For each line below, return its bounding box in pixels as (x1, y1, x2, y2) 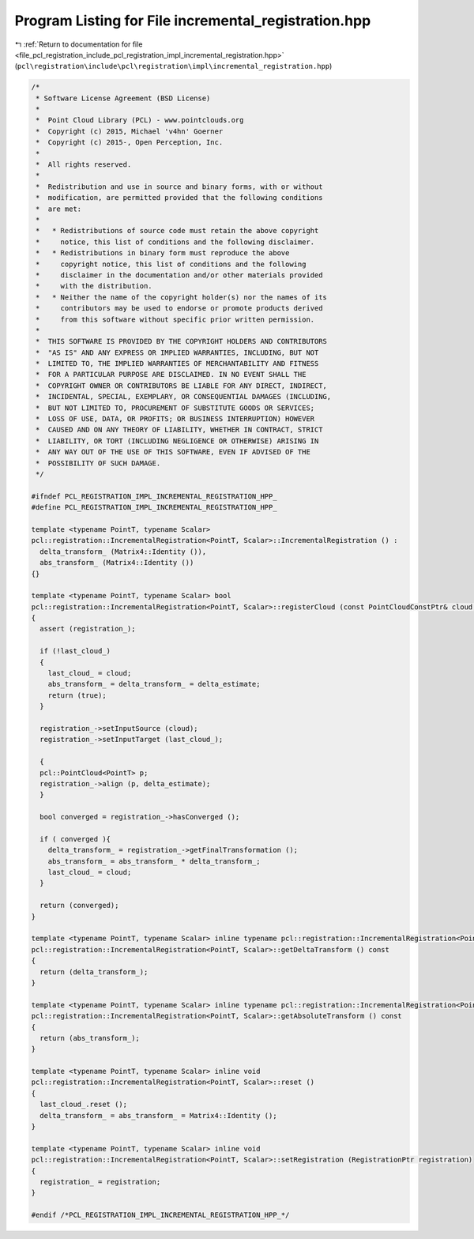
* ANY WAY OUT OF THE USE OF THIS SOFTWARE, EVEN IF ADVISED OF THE (36, 447, 311, 457)
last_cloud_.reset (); (39, 1100, 128, 1109)
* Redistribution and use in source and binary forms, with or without (36, 182, 323, 191)
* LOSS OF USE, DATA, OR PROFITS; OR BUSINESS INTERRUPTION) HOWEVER (36, 415, 315, 424)
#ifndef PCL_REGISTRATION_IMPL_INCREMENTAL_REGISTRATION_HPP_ (31, 491, 277, 501)
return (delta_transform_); (39, 967, 149, 976)
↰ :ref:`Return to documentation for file (14, 40, 143, 49)
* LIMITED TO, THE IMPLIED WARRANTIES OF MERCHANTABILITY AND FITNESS (36, 360, 319, 368)
